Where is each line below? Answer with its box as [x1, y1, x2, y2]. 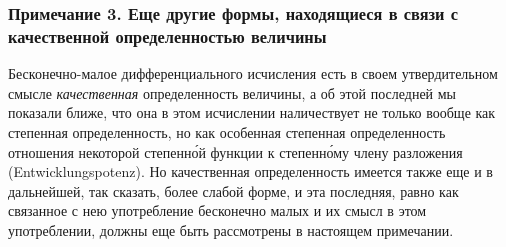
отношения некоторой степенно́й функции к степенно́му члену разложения [8, 141, 463, 162]
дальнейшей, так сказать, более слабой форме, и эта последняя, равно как [8, 180, 459, 201]
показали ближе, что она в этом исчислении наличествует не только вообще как [8, 102, 496, 123]
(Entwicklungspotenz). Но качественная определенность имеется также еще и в [8, 161, 493, 182]
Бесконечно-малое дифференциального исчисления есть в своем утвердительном [8, 63, 498, 84]
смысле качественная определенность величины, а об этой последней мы [8, 82, 457, 103]
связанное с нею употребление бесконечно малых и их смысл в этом [8, 200, 427, 221]
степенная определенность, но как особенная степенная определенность [8, 121, 446, 142]
